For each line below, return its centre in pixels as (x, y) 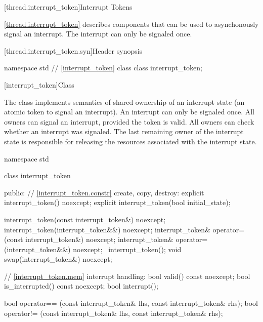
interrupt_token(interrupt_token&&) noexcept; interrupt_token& (107, 229)
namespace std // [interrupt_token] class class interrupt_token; (103, 68)
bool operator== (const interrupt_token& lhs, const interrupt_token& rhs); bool (131, 303)
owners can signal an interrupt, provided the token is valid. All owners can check (129, 121)
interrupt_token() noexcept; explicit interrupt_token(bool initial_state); (117, 202)
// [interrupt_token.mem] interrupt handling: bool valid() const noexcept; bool (127, 276)
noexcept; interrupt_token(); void (127, 249)
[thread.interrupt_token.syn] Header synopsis (73, 50)
